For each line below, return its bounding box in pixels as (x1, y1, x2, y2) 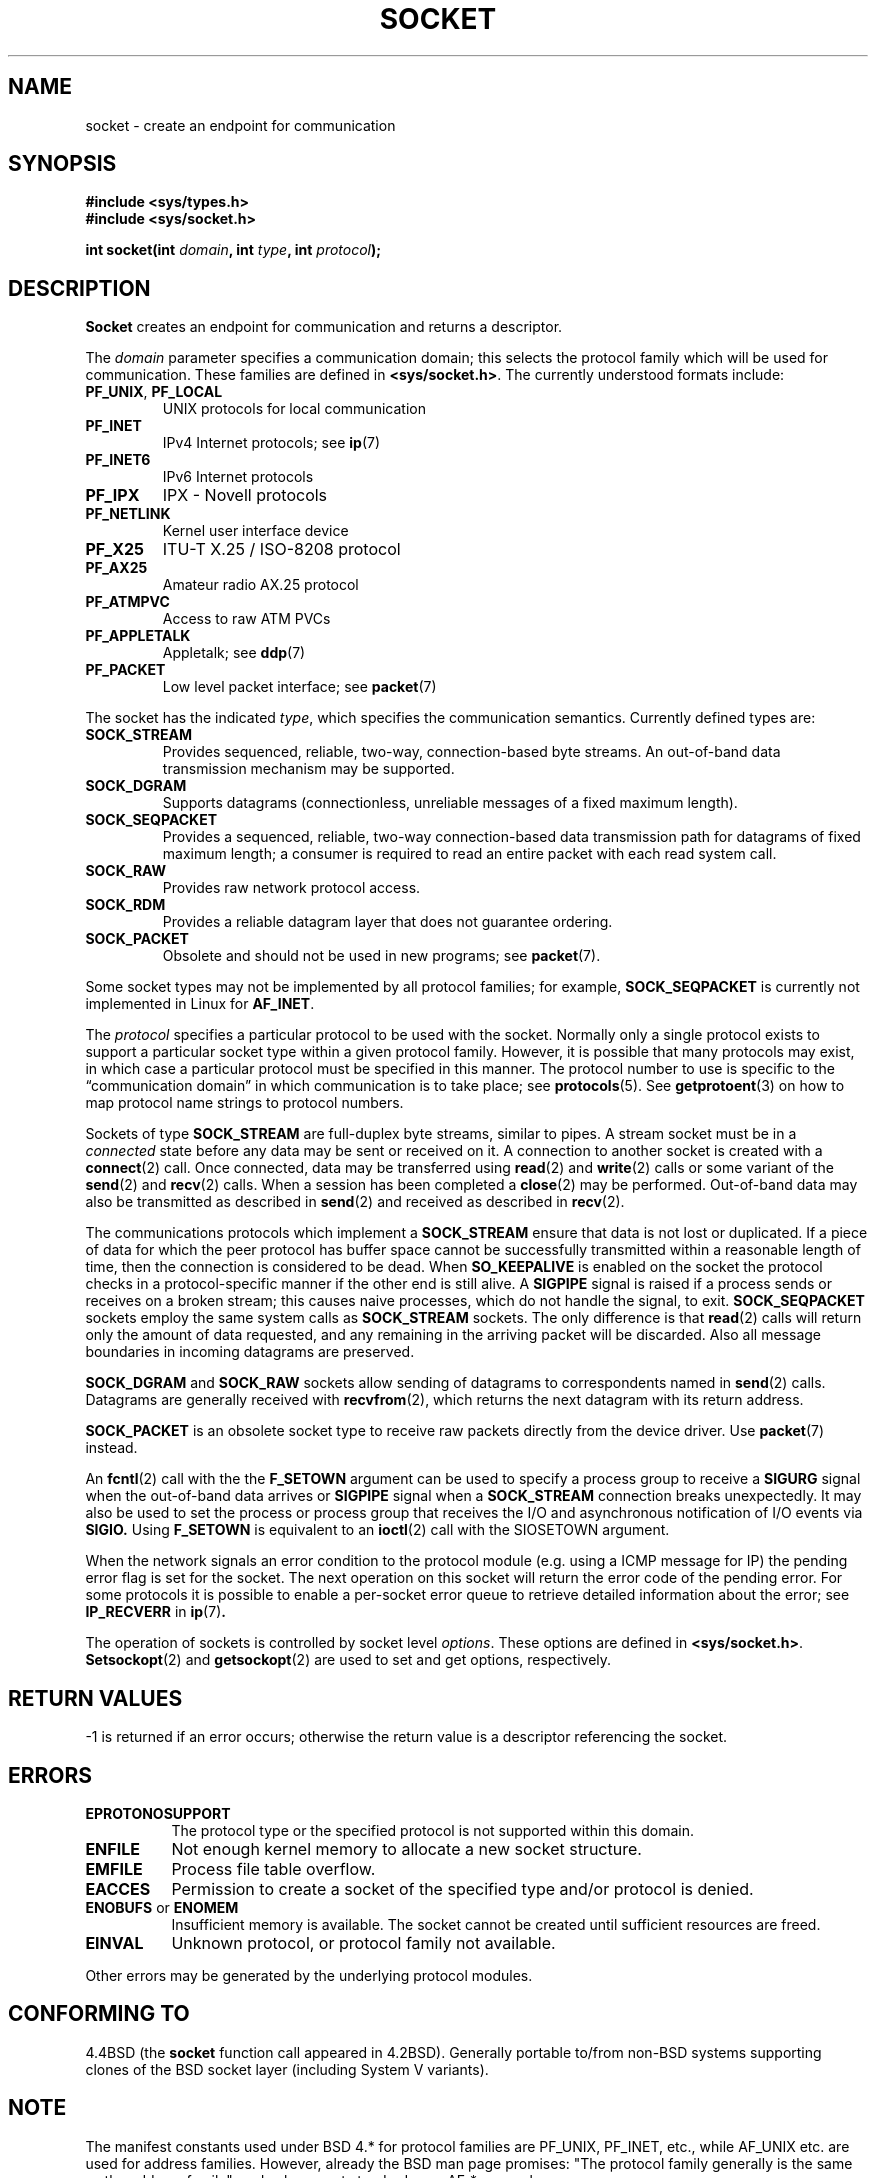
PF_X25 (85, 539, 145, 560)
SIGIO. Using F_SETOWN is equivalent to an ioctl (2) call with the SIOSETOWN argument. (85, 1521, 670, 1539)
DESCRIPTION (8, 275, 151, 301)
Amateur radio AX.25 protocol (162, 576, 359, 594)
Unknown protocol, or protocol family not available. (171, 1932, 556, 1953)
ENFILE (85, 1838, 140, 1859)
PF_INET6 (85, 451, 151, 469)
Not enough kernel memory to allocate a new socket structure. (171, 1838, 642, 1859)
